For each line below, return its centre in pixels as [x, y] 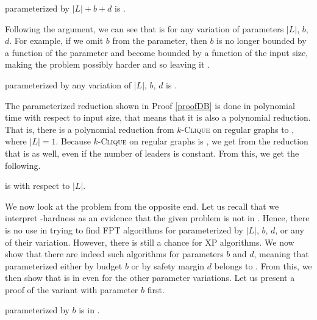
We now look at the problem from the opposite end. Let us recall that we [142, 206]
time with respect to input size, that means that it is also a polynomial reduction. [158, 117]
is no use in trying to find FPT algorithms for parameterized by [124, 229]
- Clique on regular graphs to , [238, 129]
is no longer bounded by [262, 41]
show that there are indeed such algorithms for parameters [114, 254]
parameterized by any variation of [68, 84]
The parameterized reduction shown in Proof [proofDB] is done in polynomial [150, 105]
